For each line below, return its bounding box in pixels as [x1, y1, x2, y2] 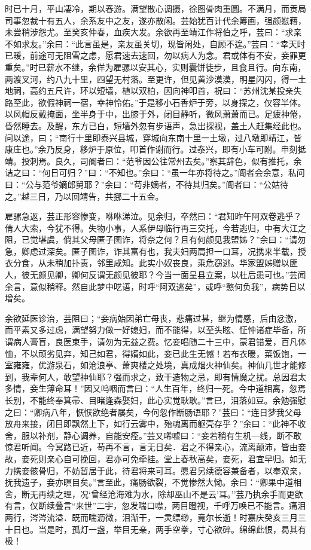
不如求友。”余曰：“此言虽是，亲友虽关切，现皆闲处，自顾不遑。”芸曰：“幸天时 [5, 37, 306, 50]
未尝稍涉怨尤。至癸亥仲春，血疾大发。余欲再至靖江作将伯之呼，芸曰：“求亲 [5, 26, 302, 38]
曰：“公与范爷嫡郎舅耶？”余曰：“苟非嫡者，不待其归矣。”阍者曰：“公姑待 [5, 178, 289, 190]
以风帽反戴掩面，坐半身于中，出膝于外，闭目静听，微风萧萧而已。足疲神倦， [5, 108, 306, 120]
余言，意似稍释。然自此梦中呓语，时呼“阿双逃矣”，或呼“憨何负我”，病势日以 [5, 280, 306, 292]
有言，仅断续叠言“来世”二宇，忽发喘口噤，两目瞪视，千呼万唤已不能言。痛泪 [5, 499, 306, 512]
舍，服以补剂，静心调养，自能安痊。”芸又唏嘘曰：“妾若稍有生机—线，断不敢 [5, 429, 302, 441]
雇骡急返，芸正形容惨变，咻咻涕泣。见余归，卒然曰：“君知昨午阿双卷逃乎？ [5, 210, 302, 222]
